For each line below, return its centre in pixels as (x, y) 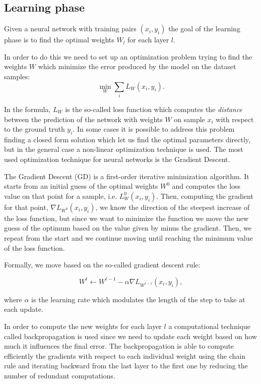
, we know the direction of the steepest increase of (173, 207)
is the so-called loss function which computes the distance (154, 109)
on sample (189, 119)
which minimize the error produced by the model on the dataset (137, 66)
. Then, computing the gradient (205, 196)
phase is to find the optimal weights (59, 40)
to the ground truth (35, 129)
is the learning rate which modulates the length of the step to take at (138, 299)
